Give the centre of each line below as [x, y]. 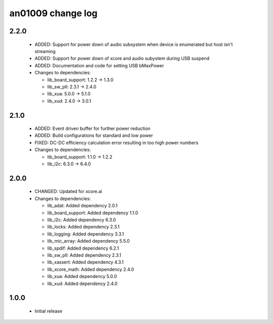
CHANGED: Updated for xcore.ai [68, 192]
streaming [45, 51]
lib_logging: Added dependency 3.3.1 [85, 234]
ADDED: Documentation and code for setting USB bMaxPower [99, 65]
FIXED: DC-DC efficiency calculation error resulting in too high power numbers [117, 143]
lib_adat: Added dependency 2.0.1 [82, 206]
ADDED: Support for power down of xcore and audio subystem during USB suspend [122, 59]
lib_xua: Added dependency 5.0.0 [82, 276]
